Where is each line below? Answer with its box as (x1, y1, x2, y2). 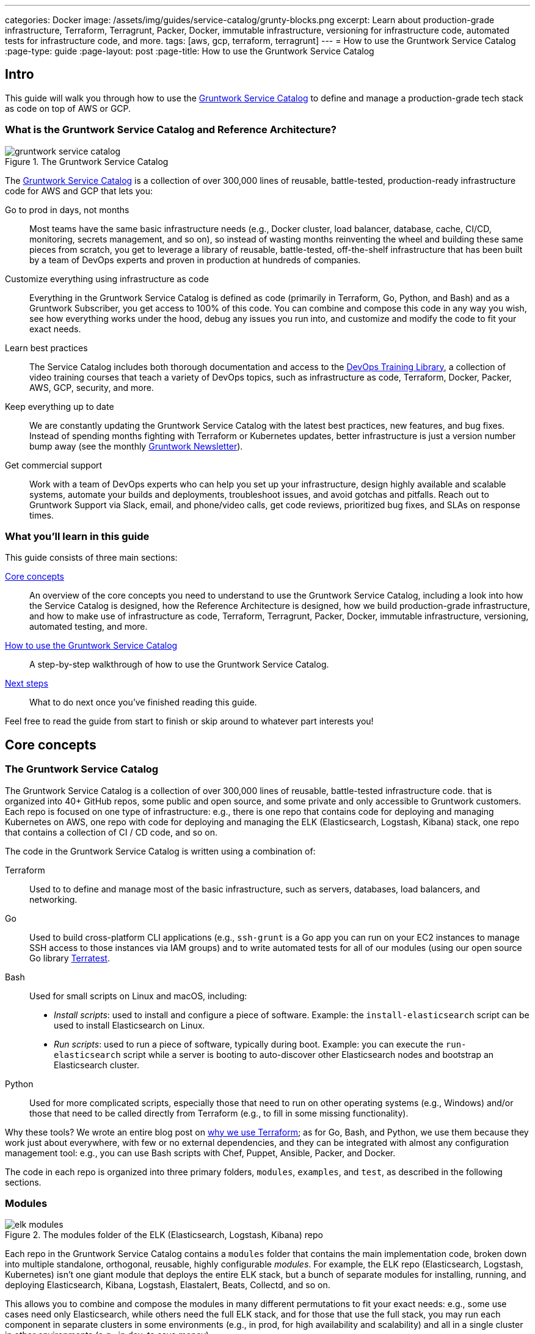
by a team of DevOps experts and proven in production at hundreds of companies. (29, 254, 361, 265)
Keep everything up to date (5, 401, 114, 412)
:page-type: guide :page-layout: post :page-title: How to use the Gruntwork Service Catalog (5, 46, 374, 56)
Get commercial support (5, 459, 103, 470)
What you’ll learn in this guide (5, 530, 150, 542)
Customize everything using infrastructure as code (5, 273, 209, 284)
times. (29, 509, 54, 520)
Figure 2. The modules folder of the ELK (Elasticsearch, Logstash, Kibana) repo (5, 1230, 323, 1241)
